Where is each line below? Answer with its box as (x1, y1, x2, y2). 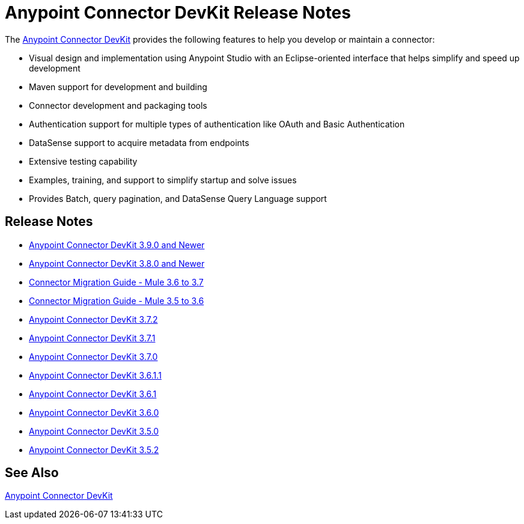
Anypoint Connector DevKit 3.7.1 (29, 332, 156, 343)
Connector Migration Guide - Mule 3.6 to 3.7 (29, 276, 204, 287)
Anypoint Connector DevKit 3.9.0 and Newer (29, 239, 205, 250)
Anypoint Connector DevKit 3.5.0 (29, 425, 159, 436)
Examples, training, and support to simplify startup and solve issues (29, 174, 297, 185)
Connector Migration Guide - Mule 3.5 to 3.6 (29, 295, 204, 306)
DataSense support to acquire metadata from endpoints (29, 137, 249, 148)
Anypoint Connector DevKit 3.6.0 (29, 407, 159, 418)
